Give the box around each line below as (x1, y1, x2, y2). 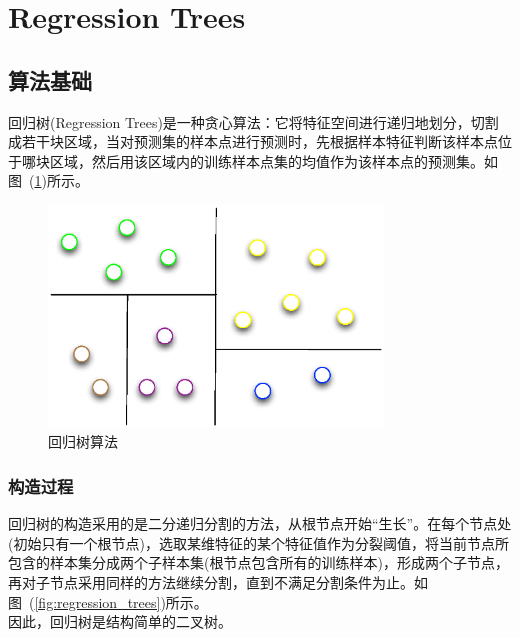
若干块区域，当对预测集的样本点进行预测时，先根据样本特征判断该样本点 (21, 131, 498, 152)
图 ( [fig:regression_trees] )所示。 (8, 591, 208, 612)
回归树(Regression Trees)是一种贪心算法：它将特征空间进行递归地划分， (8, 111, 471, 132)
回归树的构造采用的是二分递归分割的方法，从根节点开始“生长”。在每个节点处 (8, 513, 512, 534)
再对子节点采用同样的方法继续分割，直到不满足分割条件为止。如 (8, 571, 428, 592)
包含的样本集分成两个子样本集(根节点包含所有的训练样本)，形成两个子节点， (8, 552, 509, 573)
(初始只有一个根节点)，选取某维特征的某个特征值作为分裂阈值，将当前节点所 (8, 532, 509, 553)
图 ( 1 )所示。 (8, 170, 89, 191)
